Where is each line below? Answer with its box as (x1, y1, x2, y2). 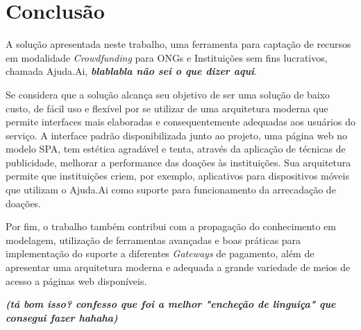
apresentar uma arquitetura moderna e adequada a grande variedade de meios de (6, 260, 351, 275)
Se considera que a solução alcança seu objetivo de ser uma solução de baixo (6, 87, 330, 101)
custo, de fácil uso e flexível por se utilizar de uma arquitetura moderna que (6, 101, 328, 115)
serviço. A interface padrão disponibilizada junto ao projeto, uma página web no (6, 128, 347, 142)
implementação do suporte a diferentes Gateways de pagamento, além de (6, 246, 314, 261)
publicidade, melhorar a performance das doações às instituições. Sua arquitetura (6, 155, 351, 169)
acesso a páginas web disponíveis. (6, 273, 147, 288)
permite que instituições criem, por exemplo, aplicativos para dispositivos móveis (6, 168, 349, 183)
